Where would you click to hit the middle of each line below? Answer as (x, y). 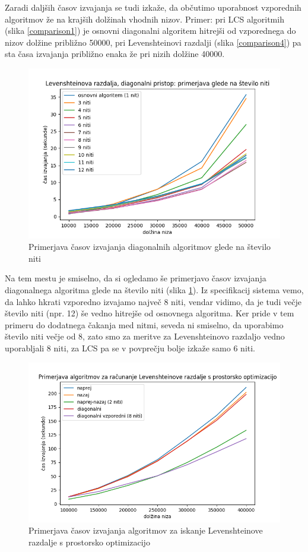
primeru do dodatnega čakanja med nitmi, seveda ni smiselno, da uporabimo (144, 324)
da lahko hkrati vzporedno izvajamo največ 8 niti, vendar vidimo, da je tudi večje (153, 301)
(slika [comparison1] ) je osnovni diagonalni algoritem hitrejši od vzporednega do (150, 31)
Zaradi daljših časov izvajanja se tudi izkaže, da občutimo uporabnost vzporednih (153, 7)
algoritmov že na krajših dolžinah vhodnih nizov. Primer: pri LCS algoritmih (145, 19)
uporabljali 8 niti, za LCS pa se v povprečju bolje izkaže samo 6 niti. (130, 348)
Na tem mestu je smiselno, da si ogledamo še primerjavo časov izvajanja (136, 278)
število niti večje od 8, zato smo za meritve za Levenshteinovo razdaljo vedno (145, 336)
